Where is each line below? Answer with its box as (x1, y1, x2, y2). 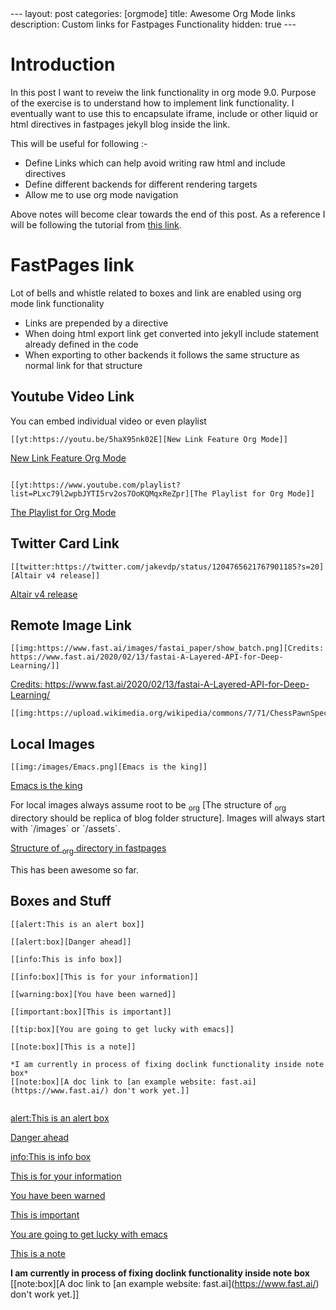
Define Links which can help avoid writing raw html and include (24, 157, 286, 169)
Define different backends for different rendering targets (24, 178, 258, 190)
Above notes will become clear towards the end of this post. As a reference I (10, 208, 326, 220)
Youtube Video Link (10, 388, 135, 406)
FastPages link (10, 254, 135, 277)
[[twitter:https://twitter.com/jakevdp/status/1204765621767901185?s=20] (10, 562, 325, 572)
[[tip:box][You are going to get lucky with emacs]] (10, 1024, 235, 1034)
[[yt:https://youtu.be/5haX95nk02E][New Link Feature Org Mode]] (10, 434, 288, 444)
